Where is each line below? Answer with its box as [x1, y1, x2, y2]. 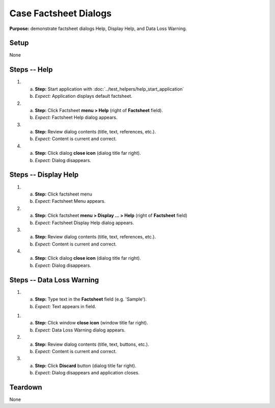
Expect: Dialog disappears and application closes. [35, 370, 140, 376]
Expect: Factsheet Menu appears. [35, 198, 106, 204]
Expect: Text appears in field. [35, 303, 96, 309]
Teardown [9, 383, 43, 392]
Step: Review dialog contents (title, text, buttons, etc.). [35, 341, 150, 347]
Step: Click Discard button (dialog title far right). [35, 362, 136, 369]
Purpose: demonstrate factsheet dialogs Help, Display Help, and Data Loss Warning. [9, 25, 187, 32]
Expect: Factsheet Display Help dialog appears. [35, 220, 134, 226]
